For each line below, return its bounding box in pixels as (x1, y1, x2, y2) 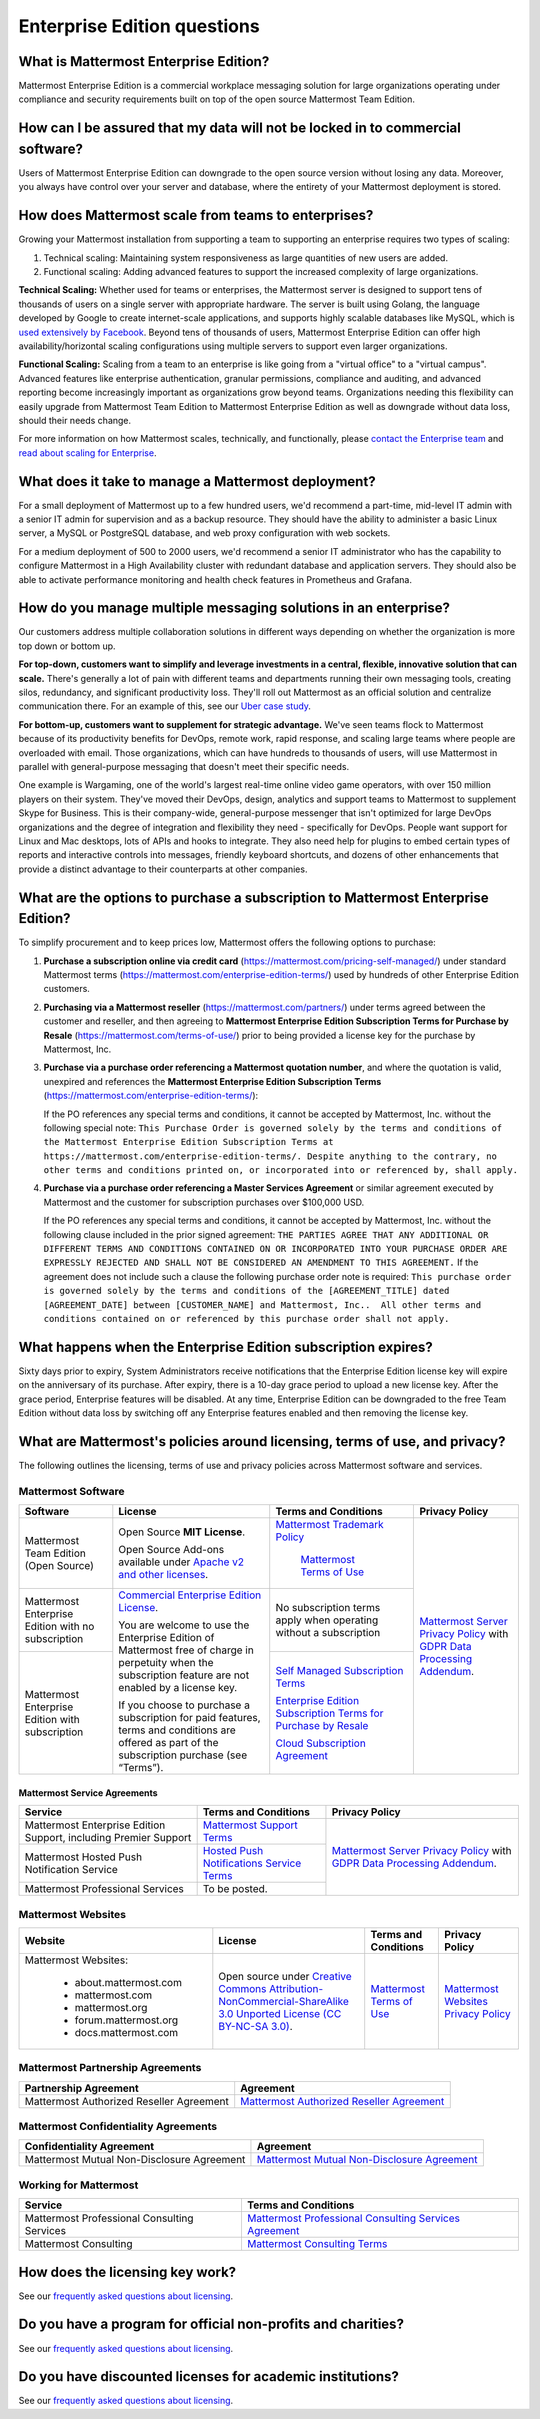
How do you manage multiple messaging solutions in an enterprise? (18, 600, 450, 617)
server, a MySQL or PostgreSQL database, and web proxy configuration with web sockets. (18, 527, 391, 539)
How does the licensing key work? (18, 2263, 237, 2280)
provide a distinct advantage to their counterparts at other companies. (18, 863, 308, 875)
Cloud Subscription (275, 1736, 367, 1750)
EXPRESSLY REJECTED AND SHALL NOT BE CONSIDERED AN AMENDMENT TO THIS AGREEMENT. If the (43, 1256, 479, 1269)
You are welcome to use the (118, 1618, 250, 1632)
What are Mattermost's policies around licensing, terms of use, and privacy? (18, 1433, 506, 1450)
